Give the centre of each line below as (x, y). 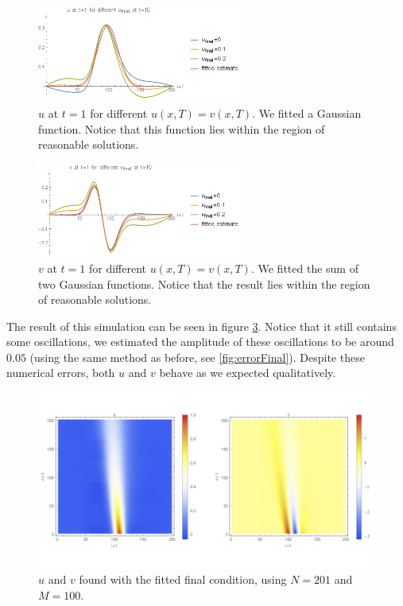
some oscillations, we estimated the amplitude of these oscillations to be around (200, 342)
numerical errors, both (61, 373)
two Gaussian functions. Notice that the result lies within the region (204, 284)
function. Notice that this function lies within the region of (182, 128)
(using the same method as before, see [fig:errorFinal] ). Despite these (197, 357)
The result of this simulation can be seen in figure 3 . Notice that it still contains (201, 326)
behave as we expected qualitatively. (248, 373)
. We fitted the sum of (304, 268)
